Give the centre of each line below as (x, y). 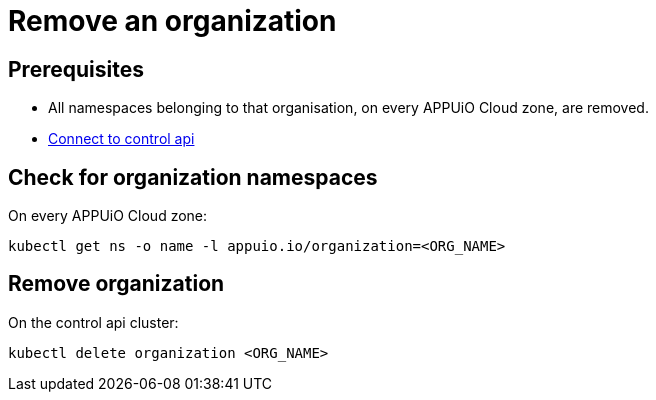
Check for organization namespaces (193, 177)
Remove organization (116, 284)
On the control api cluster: (93, 322)
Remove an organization (172, 21)
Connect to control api (121, 139)
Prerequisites (76, 69)
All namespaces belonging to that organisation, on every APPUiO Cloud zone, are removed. (348, 108)
